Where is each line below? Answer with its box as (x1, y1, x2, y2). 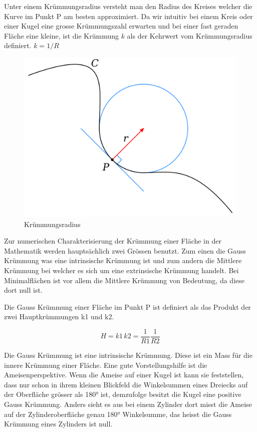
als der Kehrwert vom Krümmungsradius (127, 30, 252, 41)
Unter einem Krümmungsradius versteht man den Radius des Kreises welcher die (4, 1, 252, 11)
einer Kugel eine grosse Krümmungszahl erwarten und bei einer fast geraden (4, 21, 238, 31)
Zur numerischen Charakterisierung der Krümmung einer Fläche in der (4, 236, 221, 246)
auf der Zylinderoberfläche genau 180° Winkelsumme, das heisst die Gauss (4, 408, 232, 419)
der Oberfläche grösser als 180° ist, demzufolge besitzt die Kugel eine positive (4, 389, 241, 399)
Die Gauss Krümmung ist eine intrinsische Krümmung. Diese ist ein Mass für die (4, 349, 252, 360)
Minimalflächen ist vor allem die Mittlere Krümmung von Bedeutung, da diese (4, 275, 244, 285)
